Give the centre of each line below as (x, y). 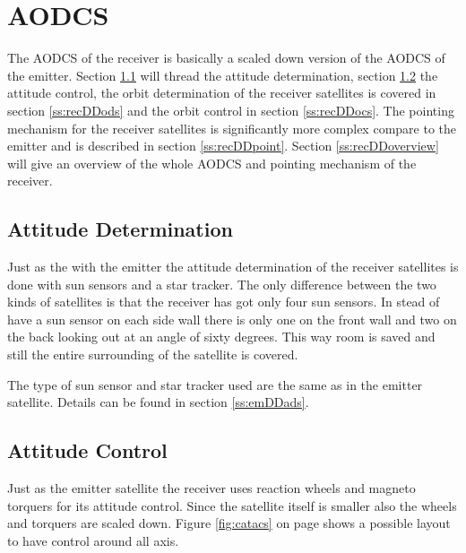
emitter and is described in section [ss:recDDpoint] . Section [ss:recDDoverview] (223, 146)
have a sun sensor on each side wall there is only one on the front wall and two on (232, 319)
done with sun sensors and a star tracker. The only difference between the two (222, 284)
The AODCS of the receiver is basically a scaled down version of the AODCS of (226, 58)
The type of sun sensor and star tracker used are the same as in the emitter (215, 384)
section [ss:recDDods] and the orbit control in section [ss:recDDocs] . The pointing (231, 110)
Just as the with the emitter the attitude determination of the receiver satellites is (233, 267)
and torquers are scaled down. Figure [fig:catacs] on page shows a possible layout (229, 523)
